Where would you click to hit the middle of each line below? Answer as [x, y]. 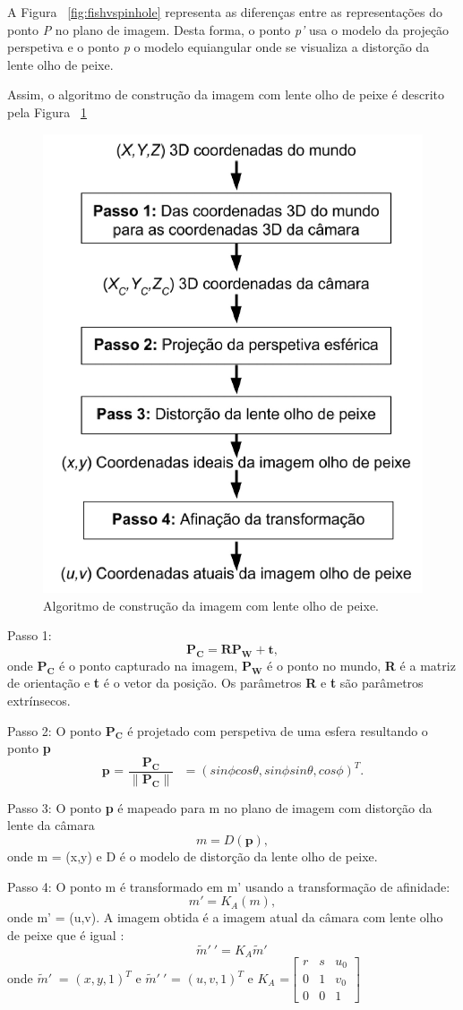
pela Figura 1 [47, 111]
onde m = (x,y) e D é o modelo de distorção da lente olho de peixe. [193, 856]
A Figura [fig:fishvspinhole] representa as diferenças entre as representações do [225, 12]
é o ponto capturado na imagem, [149, 665]
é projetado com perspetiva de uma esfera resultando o [278, 730]
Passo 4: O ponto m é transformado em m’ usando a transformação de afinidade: [229, 886]
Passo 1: [30, 635]
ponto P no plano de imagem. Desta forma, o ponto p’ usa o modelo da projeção [228, 29]
